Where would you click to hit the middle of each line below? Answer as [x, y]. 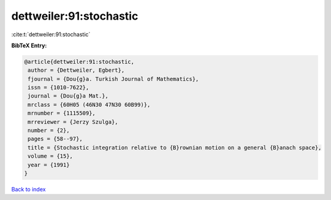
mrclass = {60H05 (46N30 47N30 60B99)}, [89, 105]
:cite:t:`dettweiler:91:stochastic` [51, 34]
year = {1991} [49, 165]
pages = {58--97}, [55, 139]
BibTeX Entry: [29, 45]
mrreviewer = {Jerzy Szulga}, [73, 122]
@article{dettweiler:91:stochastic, [79, 62]
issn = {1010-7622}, [59, 88]
